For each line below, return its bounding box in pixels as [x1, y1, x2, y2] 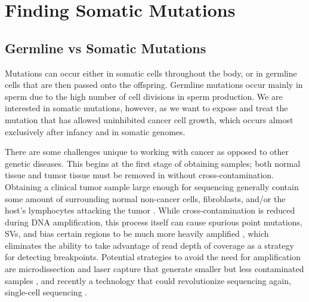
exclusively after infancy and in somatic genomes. [5, 125, 186, 138]
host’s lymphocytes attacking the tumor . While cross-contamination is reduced [5, 204, 295, 216]
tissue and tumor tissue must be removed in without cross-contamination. [5, 169, 274, 181]
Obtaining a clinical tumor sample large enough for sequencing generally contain [5, 180, 299, 193]
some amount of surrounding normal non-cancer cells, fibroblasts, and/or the [5, 192, 286, 205]
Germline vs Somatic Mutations [5, 38, 206, 57]
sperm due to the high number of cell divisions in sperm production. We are [5, 90, 283, 102]
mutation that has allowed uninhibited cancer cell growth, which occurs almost [5, 113, 293, 126]
